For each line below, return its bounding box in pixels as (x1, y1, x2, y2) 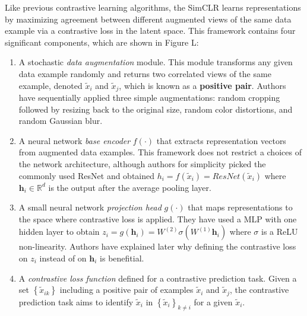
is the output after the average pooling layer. (48, 181, 211, 193)
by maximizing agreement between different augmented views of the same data (5, 12, 292, 25)
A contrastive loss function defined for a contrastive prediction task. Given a (18, 272, 297, 284)
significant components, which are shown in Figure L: (5, 36, 199, 48)
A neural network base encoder (18, 134, 131, 146)
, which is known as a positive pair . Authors (119, 79, 286, 91)
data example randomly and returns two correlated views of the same (18, 67, 271, 79)
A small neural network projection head (18, 201, 162, 213)
